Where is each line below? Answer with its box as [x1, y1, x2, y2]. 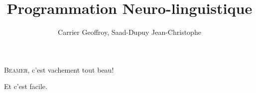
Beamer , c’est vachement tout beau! [4, 64, 114, 75]
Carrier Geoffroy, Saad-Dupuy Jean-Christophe [58, 27, 201, 37]
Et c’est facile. [4, 81, 47, 92]
